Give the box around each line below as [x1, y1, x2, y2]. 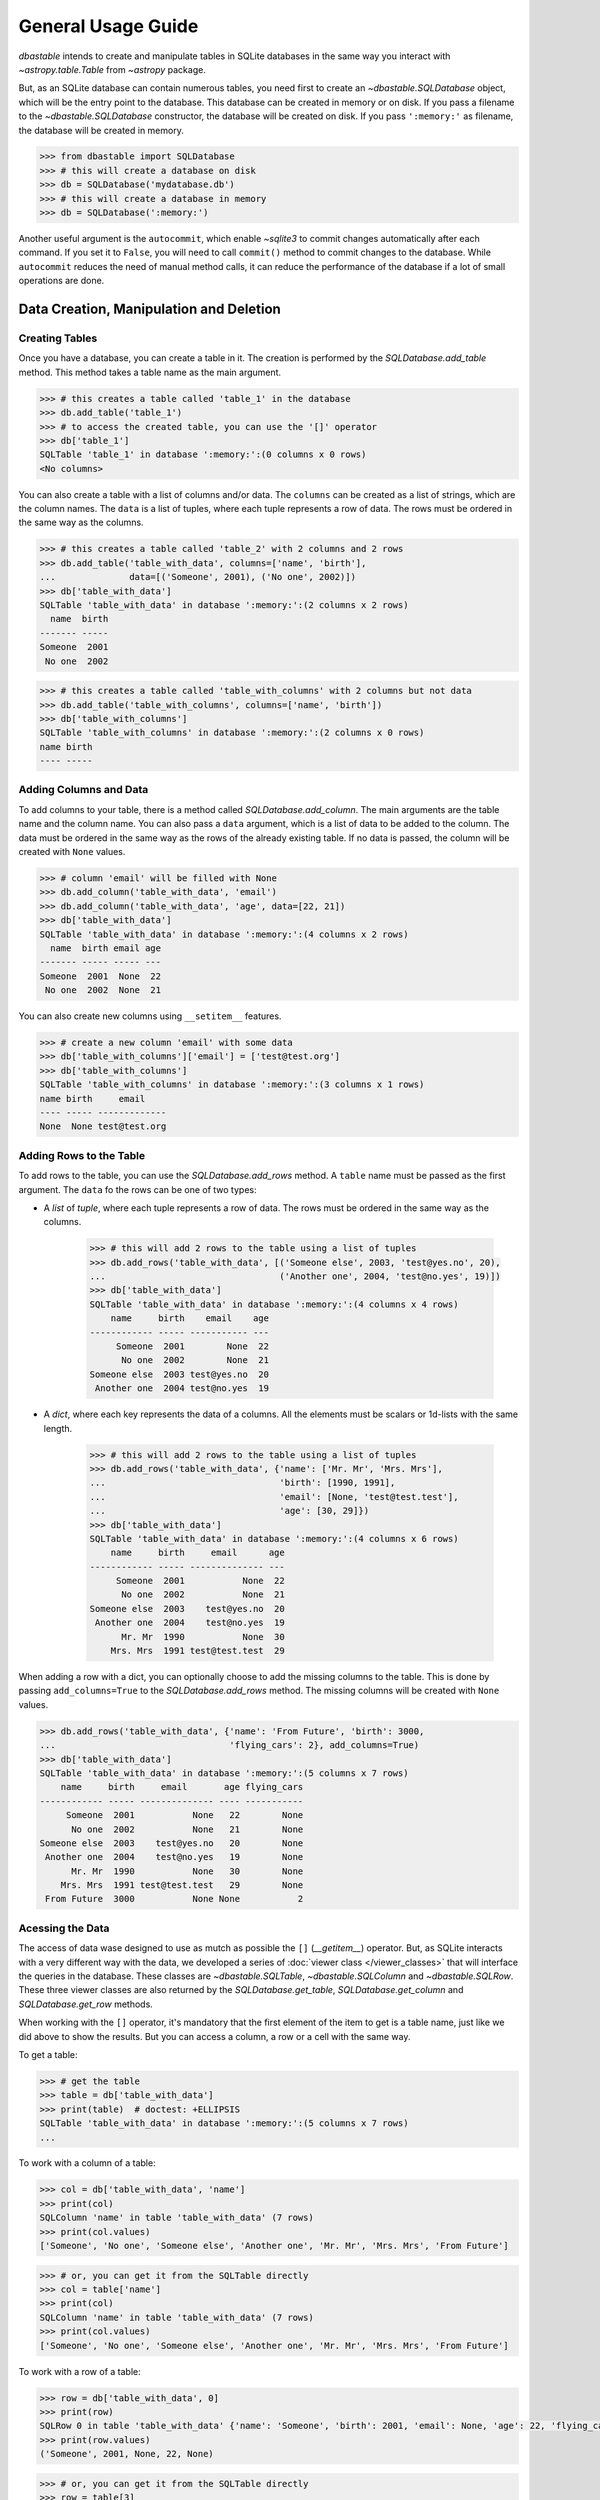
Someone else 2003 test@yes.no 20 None [39, 1837, 304, 1849]
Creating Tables [18, 331, 98, 345]
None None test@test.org [39, 1121, 167, 1132]
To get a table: [18, 2048, 79, 2060]
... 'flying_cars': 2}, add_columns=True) [39, 1740, 420, 1751]
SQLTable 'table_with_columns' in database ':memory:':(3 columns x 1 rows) [39, 1079, 425, 1090]
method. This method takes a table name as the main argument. [18, 366, 282, 378]
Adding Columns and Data [18, 783, 149, 797]
